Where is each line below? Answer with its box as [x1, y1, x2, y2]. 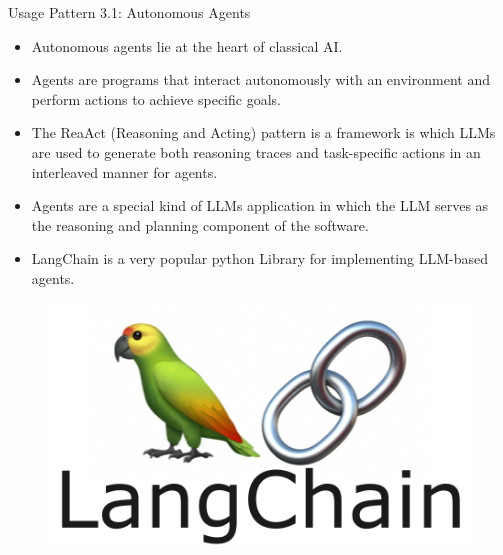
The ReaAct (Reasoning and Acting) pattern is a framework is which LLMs [31, 122, 496, 143]
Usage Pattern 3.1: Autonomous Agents [8, 2, 251, 22]
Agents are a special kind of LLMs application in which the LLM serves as [31, 195, 489, 216]
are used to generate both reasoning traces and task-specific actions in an [31, 141, 481, 162]
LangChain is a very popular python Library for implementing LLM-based [31, 248, 488, 269]
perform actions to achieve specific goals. [31, 88, 281, 109]
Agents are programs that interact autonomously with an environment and [31, 69, 490, 90]
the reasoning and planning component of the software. [31, 214, 369, 235]
